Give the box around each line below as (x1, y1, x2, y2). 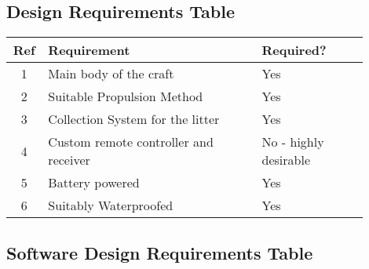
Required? (261, 41, 327, 60)
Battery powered (48, 173, 140, 192)
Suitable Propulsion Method (48, 87, 203, 106)
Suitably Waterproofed (48, 196, 174, 215)
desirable (261, 151, 310, 169)
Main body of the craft (48, 64, 174, 83)
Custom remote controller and (48, 133, 214, 151)
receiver (48, 151, 90, 169)
